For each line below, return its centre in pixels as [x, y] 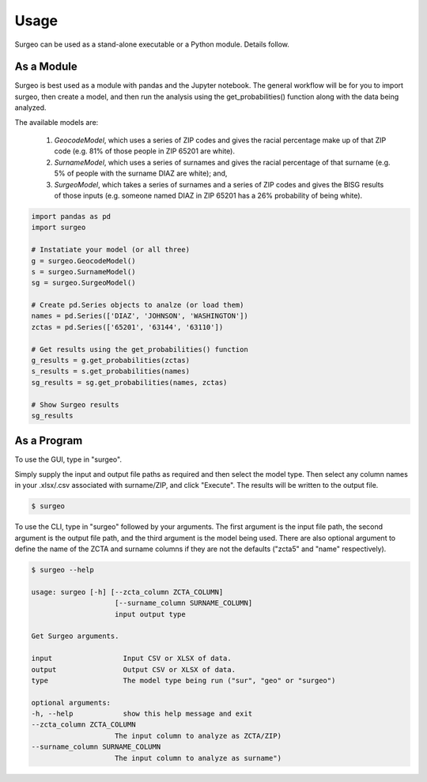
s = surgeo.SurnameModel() [83, 272]
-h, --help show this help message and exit [142, 714]
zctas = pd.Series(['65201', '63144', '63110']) [127, 327]
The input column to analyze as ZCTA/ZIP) [198, 736]
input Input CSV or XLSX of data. [132, 659]
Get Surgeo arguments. [75, 636]
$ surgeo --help [63, 570]
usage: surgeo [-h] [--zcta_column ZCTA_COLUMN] [127, 592]
